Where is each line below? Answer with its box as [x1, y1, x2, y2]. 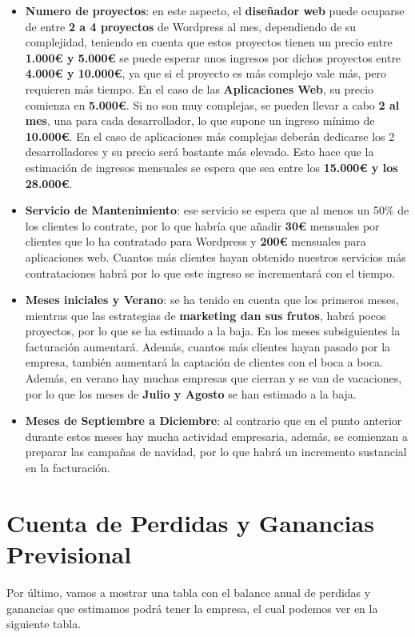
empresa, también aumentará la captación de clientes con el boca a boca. [25, 354, 383, 371]
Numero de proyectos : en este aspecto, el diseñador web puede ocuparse [25, 2, 405, 18]
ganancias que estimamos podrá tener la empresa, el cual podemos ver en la [6, 599, 378, 616]
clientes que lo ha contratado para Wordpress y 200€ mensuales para [25, 233, 366, 250]
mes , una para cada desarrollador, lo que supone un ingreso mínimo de [25, 112, 375, 129]
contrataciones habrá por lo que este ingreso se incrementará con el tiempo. [25, 264, 395, 281]
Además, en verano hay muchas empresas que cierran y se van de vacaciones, [25, 370, 402, 387]
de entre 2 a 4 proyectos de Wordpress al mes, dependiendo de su [25, 18, 357, 34]
